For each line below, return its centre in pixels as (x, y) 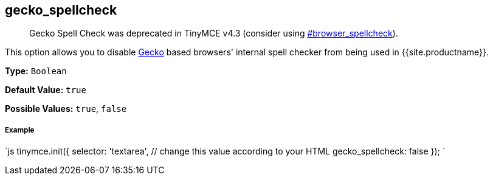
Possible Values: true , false (66, 109)
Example (20, 130)
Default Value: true (46, 90)
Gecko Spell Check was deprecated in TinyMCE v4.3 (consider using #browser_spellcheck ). (214, 33)
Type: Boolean (36, 71)
